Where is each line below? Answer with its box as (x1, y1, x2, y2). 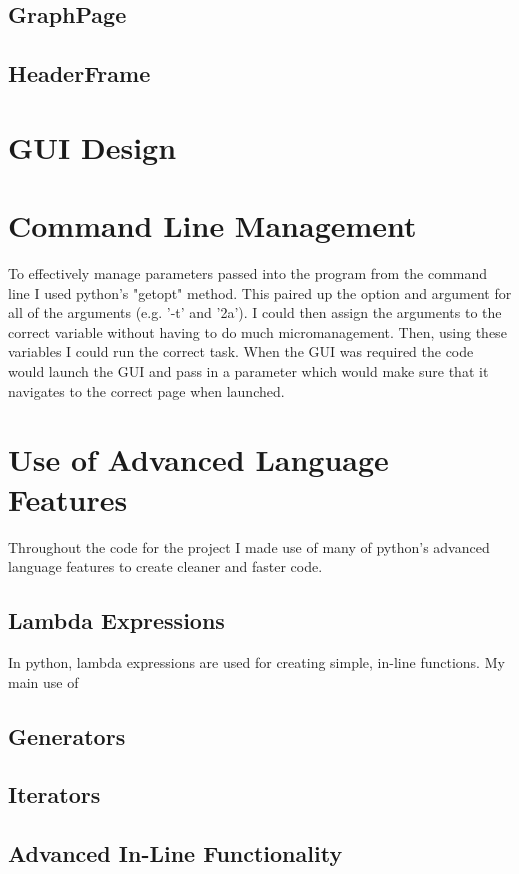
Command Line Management (8, 205, 417, 246)
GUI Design (8, 126, 177, 167)
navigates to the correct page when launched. (8, 380, 285, 401)
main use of (8, 671, 79, 692)
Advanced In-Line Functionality (8, 838, 343, 869)
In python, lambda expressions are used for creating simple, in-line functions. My (8, 651, 505, 672)
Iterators (8, 779, 101, 810)
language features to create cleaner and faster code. (8, 556, 323, 577)
